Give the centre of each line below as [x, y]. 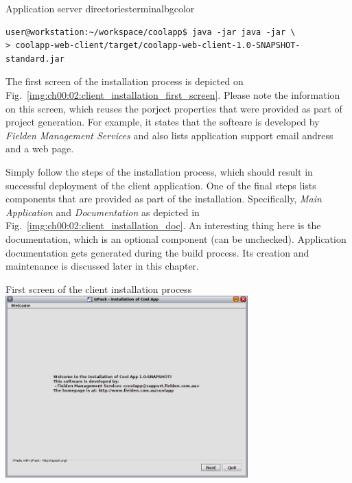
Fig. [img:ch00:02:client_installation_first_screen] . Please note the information [173, 94]
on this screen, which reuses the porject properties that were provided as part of [174, 108]
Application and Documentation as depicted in [103, 212]
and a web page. [40, 149]
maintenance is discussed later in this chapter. [103, 266]
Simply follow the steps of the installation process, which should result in [159, 171]
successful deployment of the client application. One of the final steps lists [161, 185]
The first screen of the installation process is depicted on [125, 81]
